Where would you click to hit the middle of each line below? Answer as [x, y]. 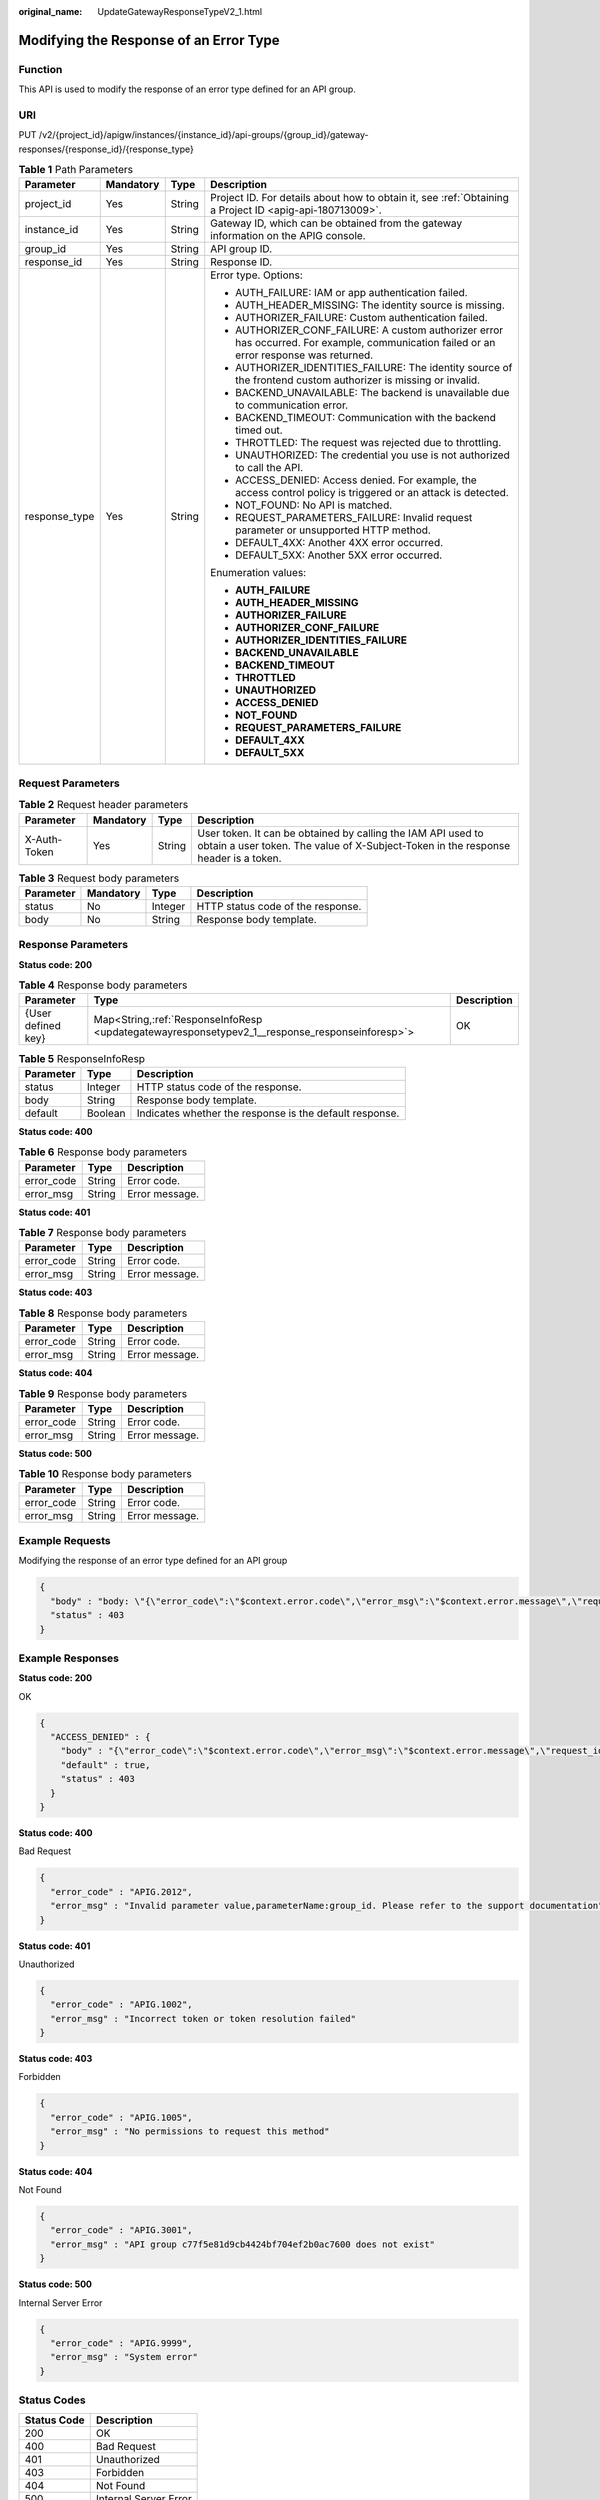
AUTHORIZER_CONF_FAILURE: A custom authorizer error [369, 330]
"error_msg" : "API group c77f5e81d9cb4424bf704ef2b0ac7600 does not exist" [242, 2244]
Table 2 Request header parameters [103, 805]
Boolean [106, 1113]
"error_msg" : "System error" [124, 2357]
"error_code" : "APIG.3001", [122, 2230]
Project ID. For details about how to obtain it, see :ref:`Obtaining [360, 198]
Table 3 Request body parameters [99, 878]
